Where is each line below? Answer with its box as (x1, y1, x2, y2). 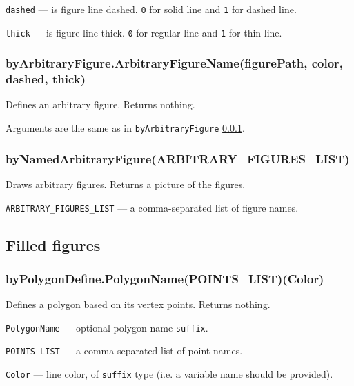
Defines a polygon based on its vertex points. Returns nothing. (6, 297, 271, 312)
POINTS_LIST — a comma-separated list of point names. (6, 343, 243, 358)
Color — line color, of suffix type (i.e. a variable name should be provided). (6, 367, 333, 381)
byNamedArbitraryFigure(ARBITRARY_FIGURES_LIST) (6, 150, 350, 167)
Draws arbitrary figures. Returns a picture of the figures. (6, 176, 246, 191)
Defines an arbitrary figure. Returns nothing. (6, 97, 195, 112)
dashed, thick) (6, 70, 86, 88)
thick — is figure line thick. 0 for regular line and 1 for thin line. (6, 25, 282, 39)
